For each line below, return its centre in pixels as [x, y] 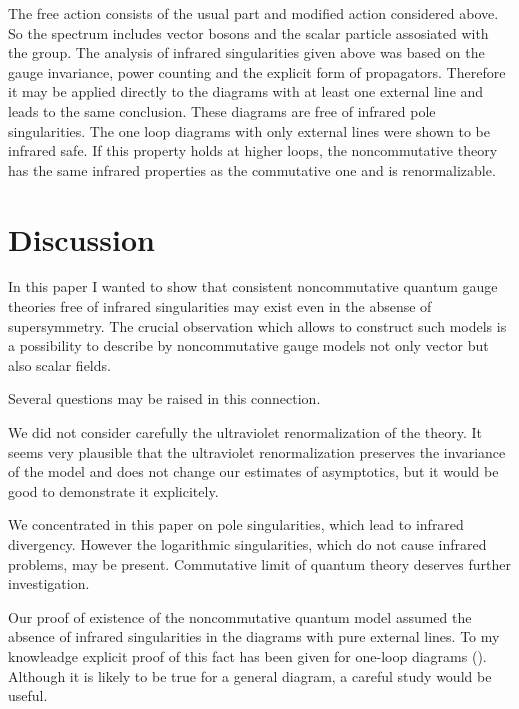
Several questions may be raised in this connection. [164, 398]
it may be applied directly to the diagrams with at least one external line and [246, 91]
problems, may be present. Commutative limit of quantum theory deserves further [259, 563]
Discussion [81, 238]
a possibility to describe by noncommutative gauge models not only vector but [248, 345]
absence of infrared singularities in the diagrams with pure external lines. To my [254, 636]
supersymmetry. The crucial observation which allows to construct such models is [257, 325]
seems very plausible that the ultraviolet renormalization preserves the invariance [257, 451]
